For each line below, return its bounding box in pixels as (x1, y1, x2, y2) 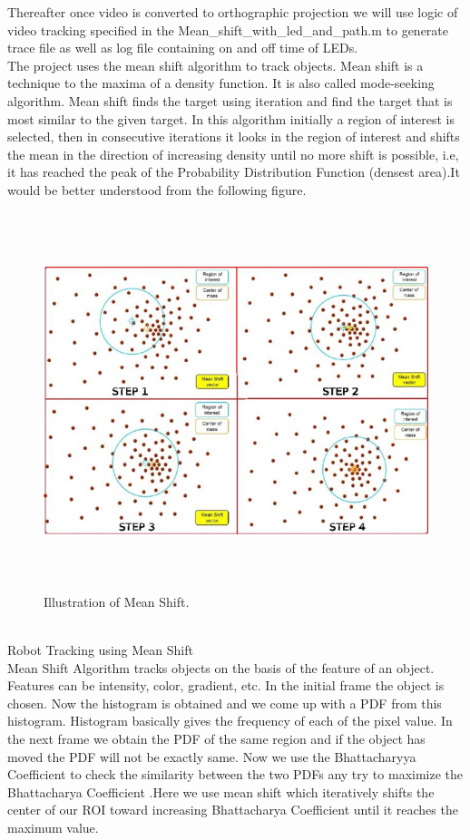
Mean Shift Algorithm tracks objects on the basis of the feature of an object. (7, 658, 435, 677)
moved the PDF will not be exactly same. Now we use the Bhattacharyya (7, 747, 416, 766)
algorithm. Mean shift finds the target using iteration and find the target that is (7, 91, 453, 110)
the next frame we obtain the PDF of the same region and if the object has (7, 729, 426, 748)
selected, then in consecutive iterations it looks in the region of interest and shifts (7, 127, 460, 146)
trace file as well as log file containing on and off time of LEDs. (7, 38, 358, 57)
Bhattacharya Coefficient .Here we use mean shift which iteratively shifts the (7, 782, 435, 801)
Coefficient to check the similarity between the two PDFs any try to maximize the (7, 765, 464, 784)
